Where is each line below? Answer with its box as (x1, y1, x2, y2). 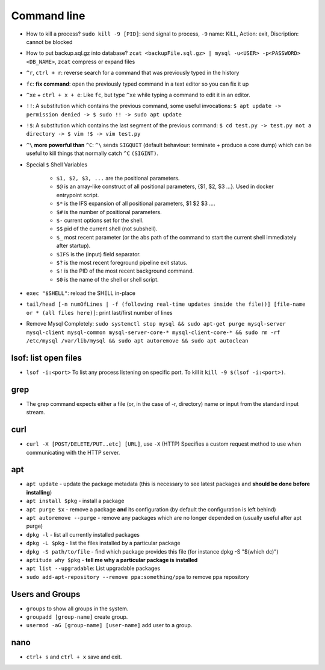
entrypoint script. (56, 191, 99, 198)
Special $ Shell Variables (26, 160, 87, 168)
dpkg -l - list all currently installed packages (26, 531, 140, 538)
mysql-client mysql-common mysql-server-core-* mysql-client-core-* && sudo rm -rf (26, 329, 280, 336)
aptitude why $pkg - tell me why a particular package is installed (26, 556, 198, 563)
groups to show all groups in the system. (26, 605, 129, 612)
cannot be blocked (26, 38, 73, 45)
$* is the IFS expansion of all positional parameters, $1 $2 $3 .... (56, 200, 215, 207)
